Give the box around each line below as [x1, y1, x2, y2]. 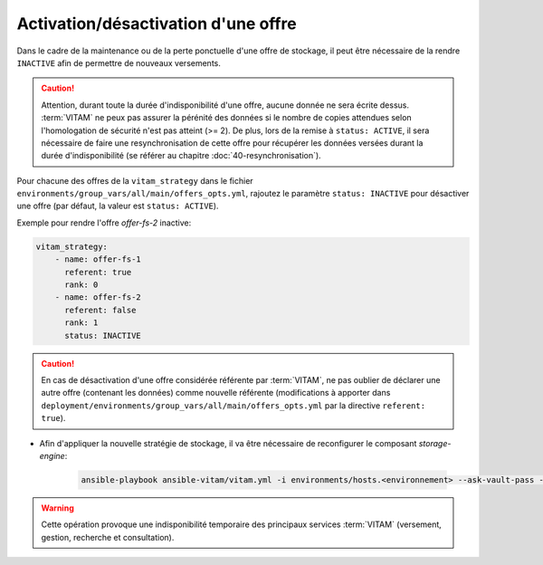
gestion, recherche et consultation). [41, 531, 175, 542]
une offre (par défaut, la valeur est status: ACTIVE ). [16, 200, 219, 212]
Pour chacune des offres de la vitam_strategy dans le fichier [16, 175, 253, 186]
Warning [41, 503, 74, 513]
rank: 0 [64, 280, 99, 290]
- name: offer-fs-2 [54, 292, 142, 302]
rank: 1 [64, 318, 99, 328]
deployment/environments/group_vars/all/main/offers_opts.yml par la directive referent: [41, 399, 425, 411]
